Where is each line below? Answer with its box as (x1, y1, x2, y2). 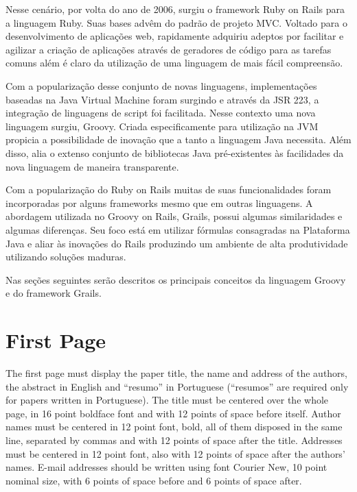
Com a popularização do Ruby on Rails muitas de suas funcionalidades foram (5, 182, 332, 197)
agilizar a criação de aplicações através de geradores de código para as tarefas (5, 42, 332, 56)
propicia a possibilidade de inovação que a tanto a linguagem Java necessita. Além (5, 132, 352, 147)
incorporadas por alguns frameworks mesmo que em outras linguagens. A (5, 195, 313, 210)
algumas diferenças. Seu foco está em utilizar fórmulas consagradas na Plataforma (5, 222, 350, 236)
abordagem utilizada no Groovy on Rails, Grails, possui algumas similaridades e (5, 209, 343, 223)
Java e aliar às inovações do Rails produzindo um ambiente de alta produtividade (5, 236, 348, 250)
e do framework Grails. (5, 286, 102, 300)
